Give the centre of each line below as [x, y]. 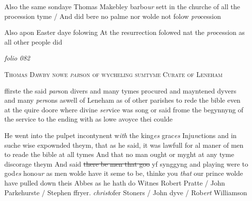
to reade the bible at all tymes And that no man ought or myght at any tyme [119, 154]
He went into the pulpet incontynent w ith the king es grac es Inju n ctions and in [121, 135]
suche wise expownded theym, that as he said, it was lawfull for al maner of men [124, 145]
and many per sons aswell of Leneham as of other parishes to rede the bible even [123, 100]
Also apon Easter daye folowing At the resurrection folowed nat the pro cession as [125, 32]
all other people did [33, 41]
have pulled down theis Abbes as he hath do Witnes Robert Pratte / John [115, 182]
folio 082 [17, 58]
